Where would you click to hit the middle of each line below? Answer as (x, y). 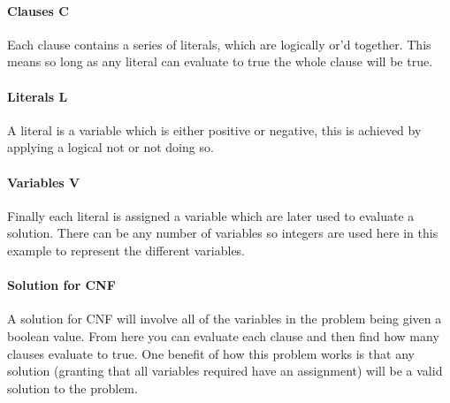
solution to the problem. (72, 388)
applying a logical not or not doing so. (111, 147)
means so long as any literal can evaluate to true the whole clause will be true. (220, 61)
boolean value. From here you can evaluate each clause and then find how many (223, 335)
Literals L (38, 96)
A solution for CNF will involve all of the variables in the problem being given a (225, 319)
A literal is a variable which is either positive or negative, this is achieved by (214, 129)
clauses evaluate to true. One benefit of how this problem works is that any (211, 353)
